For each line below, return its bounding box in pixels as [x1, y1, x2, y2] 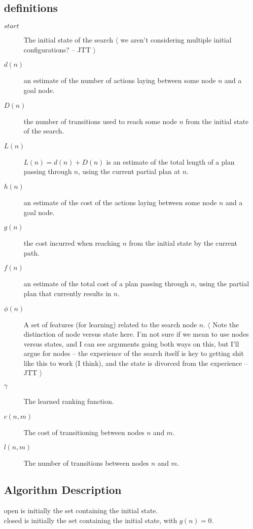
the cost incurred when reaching [24, 238, 120, 248]
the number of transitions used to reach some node [24, 116, 177, 126]
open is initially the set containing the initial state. [4, 505, 158, 516]
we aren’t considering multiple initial [120, 35, 232, 45]
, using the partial [195, 278, 249, 289]
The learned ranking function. [24, 396, 114, 406]
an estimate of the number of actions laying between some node [24, 75, 216, 86]
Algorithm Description [4, 482, 122, 497]
